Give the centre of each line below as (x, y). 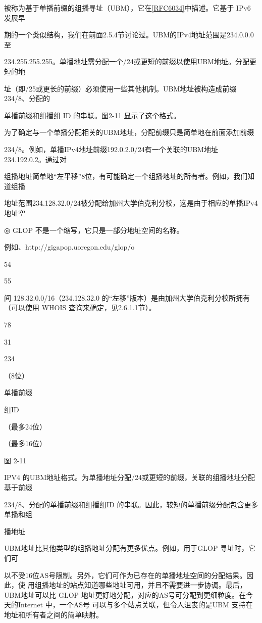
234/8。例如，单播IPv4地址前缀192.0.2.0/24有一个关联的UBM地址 (111, 149)
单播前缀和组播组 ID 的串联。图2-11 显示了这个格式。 (92, 115)
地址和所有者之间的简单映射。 (54, 614)
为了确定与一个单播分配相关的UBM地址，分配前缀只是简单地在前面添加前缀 (129, 132)
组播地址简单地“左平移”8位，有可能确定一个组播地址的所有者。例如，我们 (126, 176)
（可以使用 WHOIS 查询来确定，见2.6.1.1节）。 (80, 307)
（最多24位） (25, 426)
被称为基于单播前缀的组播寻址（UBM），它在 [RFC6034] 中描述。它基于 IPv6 (127, 8)
